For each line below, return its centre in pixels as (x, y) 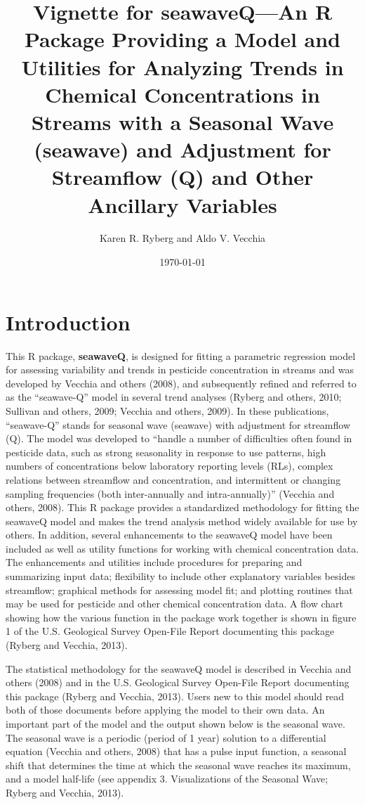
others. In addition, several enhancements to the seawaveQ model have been (169, 535)
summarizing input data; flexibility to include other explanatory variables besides (180, 576)
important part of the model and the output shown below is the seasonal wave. (175, 723)
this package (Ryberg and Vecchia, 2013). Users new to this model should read (175, 696)
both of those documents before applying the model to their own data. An (165, 710)
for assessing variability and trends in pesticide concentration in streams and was (180, 369)
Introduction (68, 322)
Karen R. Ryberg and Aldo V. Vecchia (182, 238)
